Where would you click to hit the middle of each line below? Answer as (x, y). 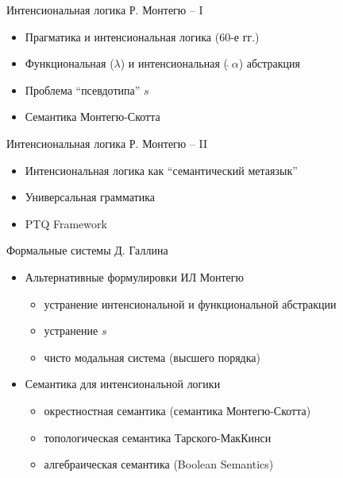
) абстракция (270, 63)
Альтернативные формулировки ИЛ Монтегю (134, 276)
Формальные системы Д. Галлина (87, 250)
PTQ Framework (66, 223)
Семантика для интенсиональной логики (123, 384)
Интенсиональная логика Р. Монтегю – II (107, 143)
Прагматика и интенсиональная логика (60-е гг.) (142, 36)
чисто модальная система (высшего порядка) (152, 357)
